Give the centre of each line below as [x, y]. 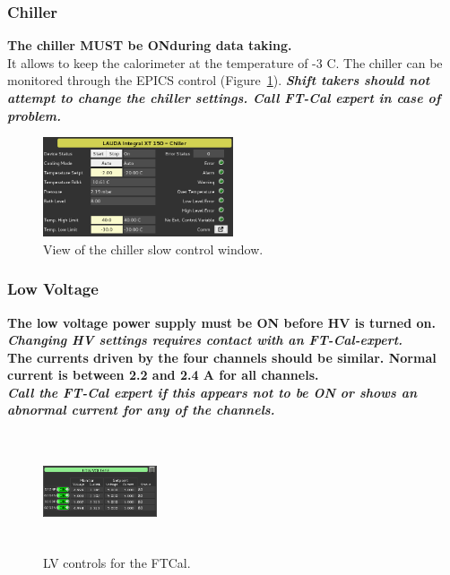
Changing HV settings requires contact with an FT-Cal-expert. [205, 340]
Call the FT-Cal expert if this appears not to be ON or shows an [212, 392]
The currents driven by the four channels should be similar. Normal [222, 357]
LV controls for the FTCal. [117, 562]
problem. [35, 115]
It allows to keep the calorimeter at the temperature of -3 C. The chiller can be [225, 62]
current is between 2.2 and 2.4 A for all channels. [163, 375]
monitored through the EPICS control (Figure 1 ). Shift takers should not [219, 80]
